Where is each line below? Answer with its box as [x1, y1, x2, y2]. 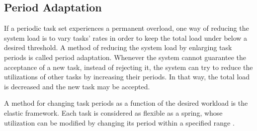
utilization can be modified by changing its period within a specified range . [4, 117, 235, 128]
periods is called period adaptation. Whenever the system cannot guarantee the [4, 52, 246, 62]
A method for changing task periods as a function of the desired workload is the [4, 98, 248, 108]
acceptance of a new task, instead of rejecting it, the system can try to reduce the [4, 62, 253, 72]
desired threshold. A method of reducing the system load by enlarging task [4, 42, 232, 53]
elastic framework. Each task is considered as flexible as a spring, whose [4, 107, 223, 118]
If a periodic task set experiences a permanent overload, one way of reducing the [4, 23, 249, 33]
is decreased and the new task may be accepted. [4, 81, 150, 91]
